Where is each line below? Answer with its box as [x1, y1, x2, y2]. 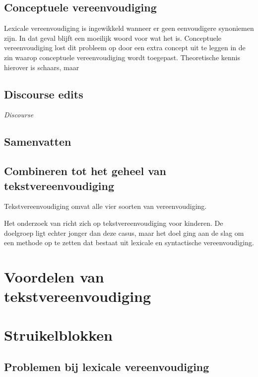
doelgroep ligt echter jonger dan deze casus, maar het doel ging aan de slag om [4, 227, 244, 238]
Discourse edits [4, 86, 83, 101]
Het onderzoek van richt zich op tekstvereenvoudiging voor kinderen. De [4, 217, 223, 228]
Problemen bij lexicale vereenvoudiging [4, 359, 209, 375]
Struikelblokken [4, 325, 113, 345]
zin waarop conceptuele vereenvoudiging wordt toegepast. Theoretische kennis [4, 52, 240, 62]
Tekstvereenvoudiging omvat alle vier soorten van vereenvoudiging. [4, 201, 207, 211]
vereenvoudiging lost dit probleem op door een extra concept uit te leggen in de [4, 42, 246, 53]
